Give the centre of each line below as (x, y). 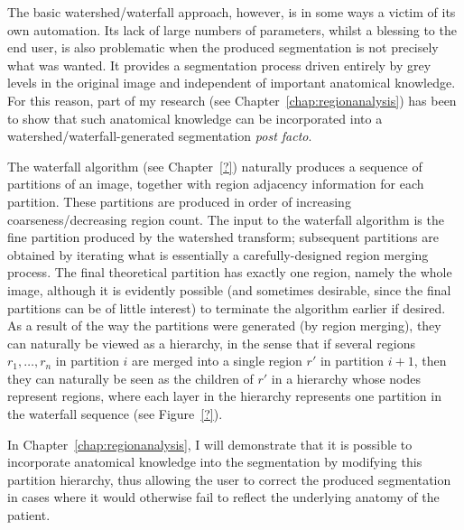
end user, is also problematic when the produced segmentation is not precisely (223, 47)
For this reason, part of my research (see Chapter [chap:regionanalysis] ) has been (232, 100)
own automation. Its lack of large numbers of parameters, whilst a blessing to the (232, 29)
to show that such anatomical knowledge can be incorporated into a (195, 118)
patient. (29, 515)
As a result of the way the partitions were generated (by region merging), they (224, 325)
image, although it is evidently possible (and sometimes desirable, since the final (229, 289)
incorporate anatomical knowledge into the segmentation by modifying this (215, 462)
